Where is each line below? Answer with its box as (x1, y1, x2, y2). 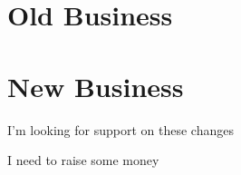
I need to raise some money (7, 151, 159, 170)
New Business (7, 67, 184, 104)
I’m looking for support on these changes (7, 120, 234, 139)
